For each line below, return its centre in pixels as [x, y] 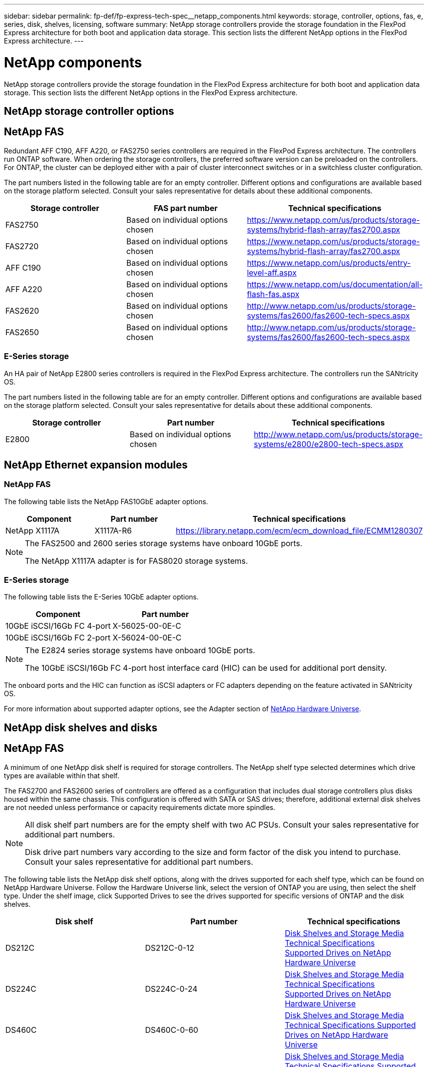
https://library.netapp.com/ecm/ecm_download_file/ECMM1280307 [299, 530]
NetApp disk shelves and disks [81, 727]
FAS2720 [22, 246]
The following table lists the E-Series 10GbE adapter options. [101, 597]
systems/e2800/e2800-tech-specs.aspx [329, 444]
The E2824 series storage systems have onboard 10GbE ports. [140, 651]
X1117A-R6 [113, 530]
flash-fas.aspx [273, 294]
